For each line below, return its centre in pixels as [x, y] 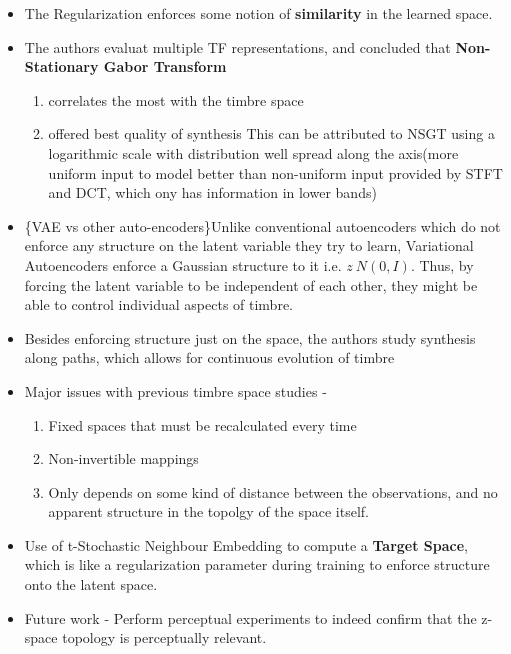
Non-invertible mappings [123, 458]
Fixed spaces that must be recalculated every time [202, 424]
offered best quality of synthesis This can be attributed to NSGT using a [271, 133]
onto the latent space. [91, 584]
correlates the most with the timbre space [176, 99]
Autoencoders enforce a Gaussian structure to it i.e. [183, 264]
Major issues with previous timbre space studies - [175, 390]
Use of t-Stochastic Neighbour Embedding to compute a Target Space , [246, 544]
